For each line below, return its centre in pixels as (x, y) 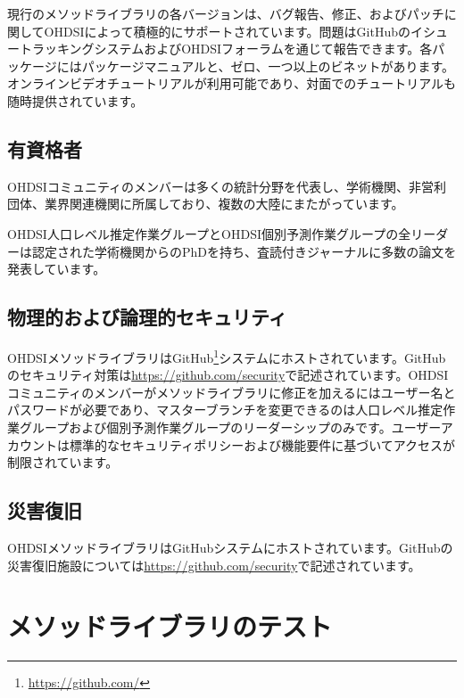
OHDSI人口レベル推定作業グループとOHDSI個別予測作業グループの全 (209, 233)
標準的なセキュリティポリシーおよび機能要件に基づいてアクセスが (262, 444)
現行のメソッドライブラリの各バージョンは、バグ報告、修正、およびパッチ (226, 13)
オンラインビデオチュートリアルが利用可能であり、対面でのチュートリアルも (232, 83)
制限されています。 (63, 462)
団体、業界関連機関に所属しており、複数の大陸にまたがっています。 (206, 204)
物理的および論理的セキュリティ (147, 317)
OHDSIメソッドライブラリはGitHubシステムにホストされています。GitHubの (230, 547)
